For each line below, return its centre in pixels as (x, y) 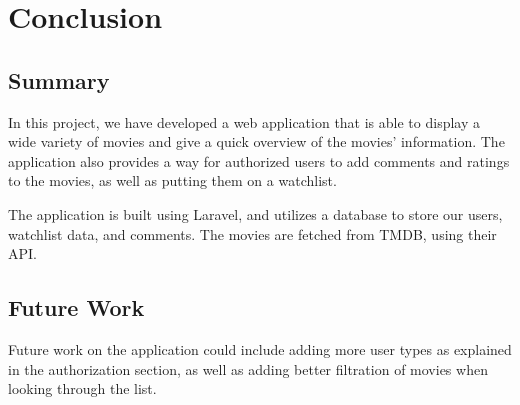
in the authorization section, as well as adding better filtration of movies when (248, 368)
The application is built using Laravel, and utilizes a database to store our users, (255, 213)
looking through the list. (82, 388)
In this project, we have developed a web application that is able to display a (244, 121)
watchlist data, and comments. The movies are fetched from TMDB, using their (252, 233)
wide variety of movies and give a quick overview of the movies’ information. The (256, 141)
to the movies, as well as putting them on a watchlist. (172, 180)
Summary (59, 79)
